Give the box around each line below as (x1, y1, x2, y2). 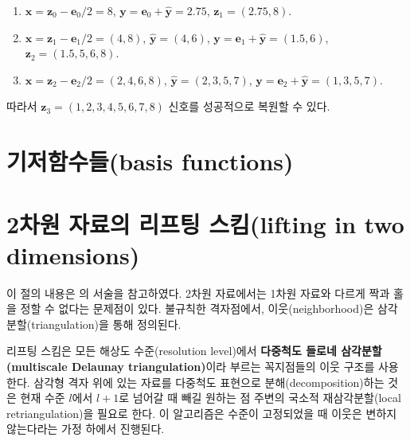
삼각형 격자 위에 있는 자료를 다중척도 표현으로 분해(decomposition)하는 (33, 373, 385, 390)
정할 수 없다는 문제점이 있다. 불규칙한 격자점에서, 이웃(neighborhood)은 (20, 300, 374, 317)
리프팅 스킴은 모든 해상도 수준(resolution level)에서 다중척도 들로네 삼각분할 (6, 342, 382, 359)
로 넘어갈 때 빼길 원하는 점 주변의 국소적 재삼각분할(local (119, 389, 401, 406)
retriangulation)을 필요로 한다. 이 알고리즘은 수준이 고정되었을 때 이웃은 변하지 (6, 404, 397, 421)
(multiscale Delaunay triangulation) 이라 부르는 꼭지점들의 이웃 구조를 (6, 358, 375, 375)
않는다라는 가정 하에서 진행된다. (6, 420, 165, 437)
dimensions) (6, 238, 140, 271)
